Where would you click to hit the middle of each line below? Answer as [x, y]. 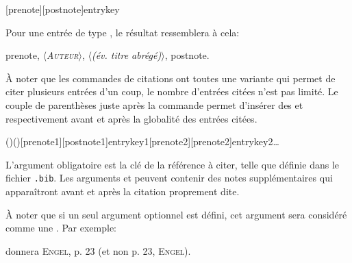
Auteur [62, 55]
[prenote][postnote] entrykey [63, 9]
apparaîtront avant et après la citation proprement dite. [123, 191]
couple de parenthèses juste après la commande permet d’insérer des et [154, 104]
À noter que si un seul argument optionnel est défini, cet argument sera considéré [176, 214]
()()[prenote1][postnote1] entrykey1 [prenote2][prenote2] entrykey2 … [142, 141]
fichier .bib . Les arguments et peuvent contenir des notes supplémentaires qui [169, 178]
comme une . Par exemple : [61, 228]
